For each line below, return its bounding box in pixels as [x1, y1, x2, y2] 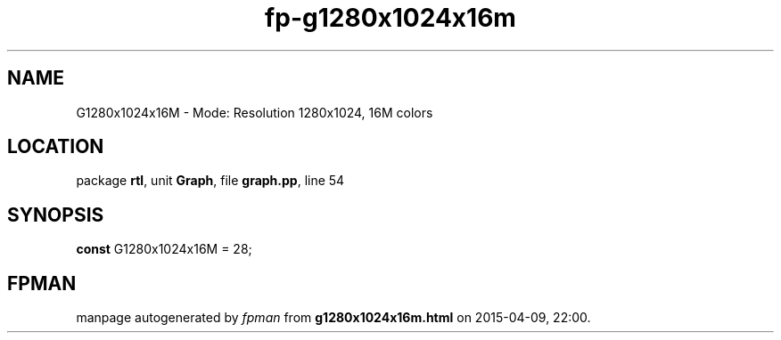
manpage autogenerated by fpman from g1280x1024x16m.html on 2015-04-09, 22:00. [76, 310, 591, 326]
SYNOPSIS [7, 203, 104, 226]
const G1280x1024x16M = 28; [76, 241, 252, 257]
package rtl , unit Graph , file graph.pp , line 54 [76, 173, 345, 189]
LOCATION [7, 135, 104, 158]
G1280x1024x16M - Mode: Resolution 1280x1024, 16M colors [76, 104, 433, 120]
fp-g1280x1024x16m [265, 3, 516, 33]
